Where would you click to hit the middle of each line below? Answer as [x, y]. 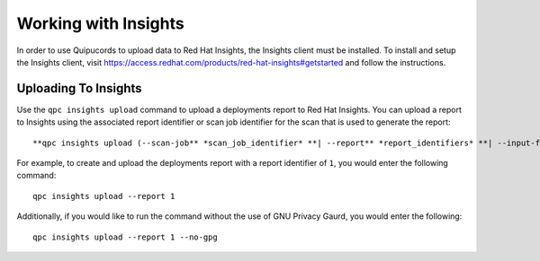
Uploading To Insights [80, 88]
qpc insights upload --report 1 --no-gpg [125, 237]
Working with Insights [100, 23]
